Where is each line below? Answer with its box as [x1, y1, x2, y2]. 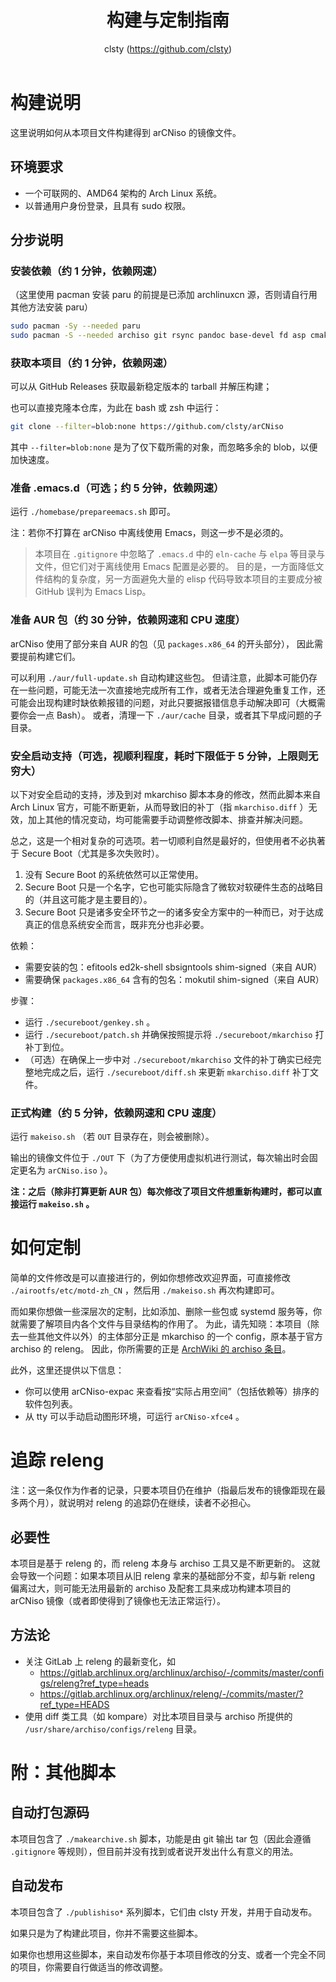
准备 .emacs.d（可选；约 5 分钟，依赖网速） [10, 481, 225, 495]
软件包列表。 [24, 1398, 78, 1410]
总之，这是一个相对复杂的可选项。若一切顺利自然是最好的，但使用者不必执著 [10, 835, 326, 846]
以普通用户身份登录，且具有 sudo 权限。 [24, 199, 192, 211]
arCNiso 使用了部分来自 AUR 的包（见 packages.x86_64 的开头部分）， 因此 [10, 637, 315, 650]
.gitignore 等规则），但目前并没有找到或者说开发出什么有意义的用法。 [10, 1845, 299, 1857]
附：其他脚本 [10, 1761, 117, 1784]
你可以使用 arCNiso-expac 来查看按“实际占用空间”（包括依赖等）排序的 [24, 1386, 320, 1398]
